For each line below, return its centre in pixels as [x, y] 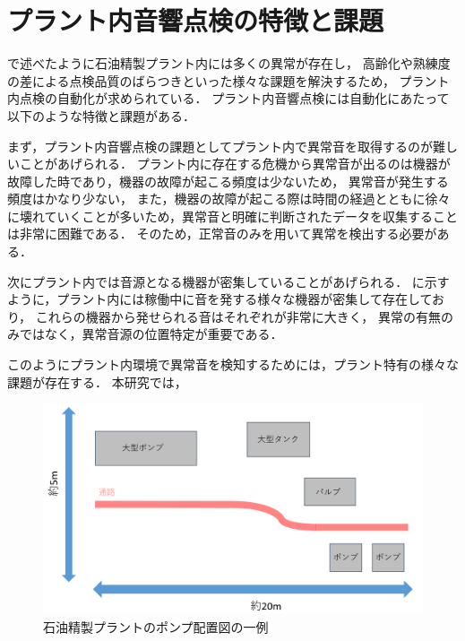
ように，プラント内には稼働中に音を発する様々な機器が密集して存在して [220, 299]
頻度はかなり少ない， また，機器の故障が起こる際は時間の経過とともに [216, 199]
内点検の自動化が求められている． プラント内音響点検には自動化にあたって [228, 98]
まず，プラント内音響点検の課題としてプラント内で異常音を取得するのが [220, 146]
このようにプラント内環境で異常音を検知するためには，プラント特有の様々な [233, 364]
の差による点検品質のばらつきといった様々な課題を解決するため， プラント [228, 80]
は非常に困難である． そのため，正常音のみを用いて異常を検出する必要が [222, 234]
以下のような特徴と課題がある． [101, 115]
